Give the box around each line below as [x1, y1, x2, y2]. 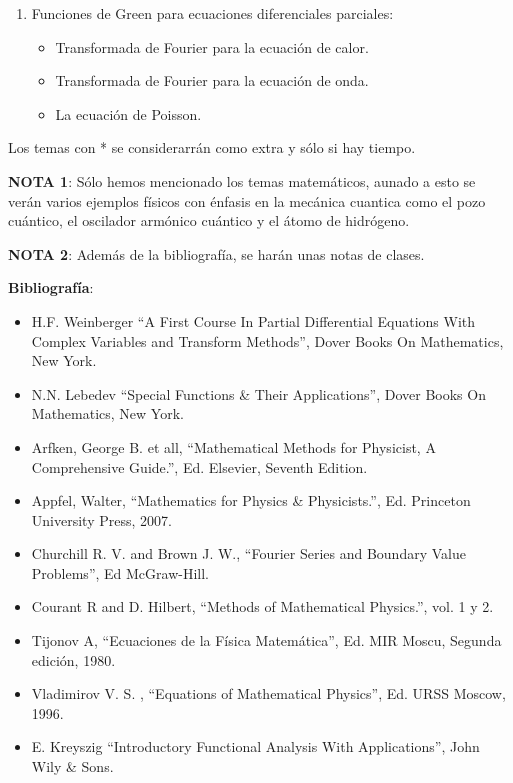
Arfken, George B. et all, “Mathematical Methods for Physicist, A [31, 436, 436, 457]
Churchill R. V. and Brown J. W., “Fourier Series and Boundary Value [31, 543, 466, 564]
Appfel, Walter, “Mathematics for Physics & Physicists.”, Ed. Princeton [31, 490, 471, 511]
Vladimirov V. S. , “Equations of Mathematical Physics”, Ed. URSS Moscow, [31, 683, 506, 704]
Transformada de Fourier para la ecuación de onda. [55, 70, 369, 91]
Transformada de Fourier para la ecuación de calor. [55, 36, 369, 57]
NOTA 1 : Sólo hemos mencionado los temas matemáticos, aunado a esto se [8, 170, 476, 191]
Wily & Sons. [31, 756, 114, 777]
